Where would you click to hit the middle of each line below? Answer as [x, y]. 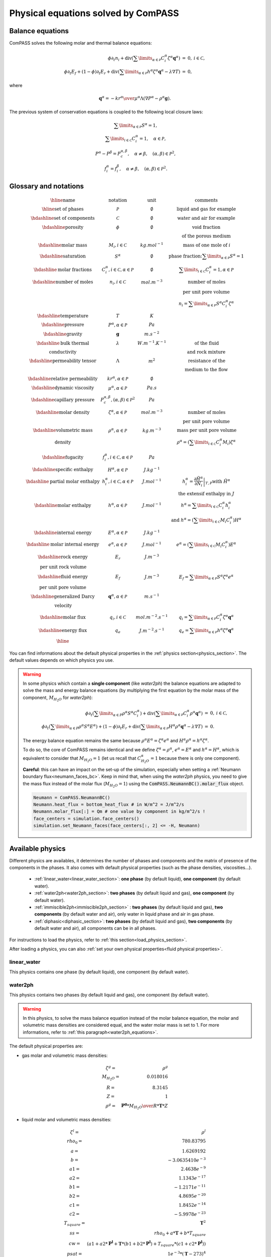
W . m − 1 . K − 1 [152, 343]
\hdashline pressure [63, 325]
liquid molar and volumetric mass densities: [66, 1120]
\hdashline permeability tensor [63, 361]
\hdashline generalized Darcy [63, 596]
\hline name [63, 200]
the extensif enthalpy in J [206, 493]
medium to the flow [206, 370]
